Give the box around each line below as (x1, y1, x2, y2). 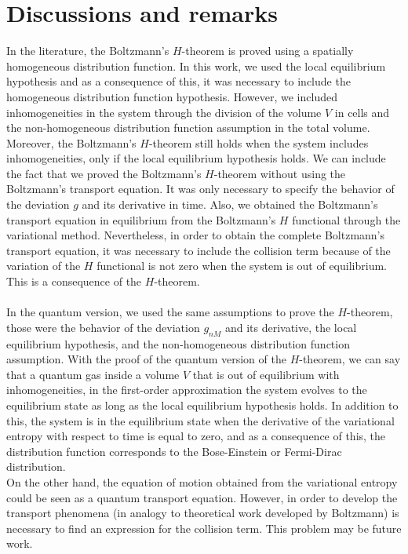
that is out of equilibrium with (192, 366, 340, 382)
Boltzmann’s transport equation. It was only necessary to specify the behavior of (6, 180, 395, 197)
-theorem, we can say (299, 351, 401, 367)
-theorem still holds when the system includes (148, 134, 369, 151)
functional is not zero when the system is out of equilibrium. (97, 257, 387, 274)
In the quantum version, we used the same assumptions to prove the (6, 304, 334, 320)
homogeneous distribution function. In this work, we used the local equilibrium (6, 57, 386, 74)
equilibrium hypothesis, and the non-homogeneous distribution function (6, 335, 350, 352)
